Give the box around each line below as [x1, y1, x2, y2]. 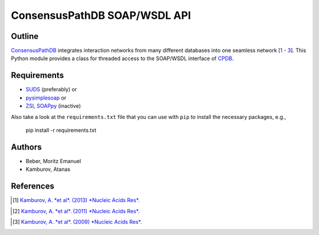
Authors [11, 142, 42, 152]
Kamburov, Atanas [25, 166, 71, 173]
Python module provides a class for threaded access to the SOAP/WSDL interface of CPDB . [11, 55, 234, 62]
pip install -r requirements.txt [25, 127, 97, 134]
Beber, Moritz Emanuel [25, 157, 82, 164]
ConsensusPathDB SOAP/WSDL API [11, 9, 191, 22]
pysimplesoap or [25, 94, 67, 101]
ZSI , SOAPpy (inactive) [25, 102, 81, 110]
